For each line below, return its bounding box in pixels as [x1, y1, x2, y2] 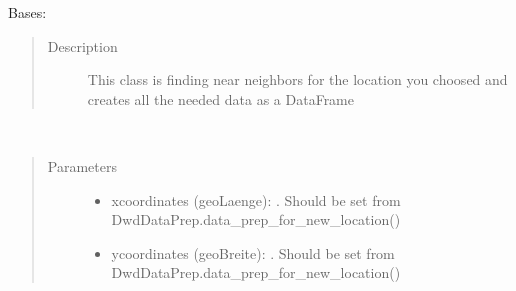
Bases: [8, 2, 47, 22]
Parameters [47, 155, 117, 176]
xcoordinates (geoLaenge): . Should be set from [111, 189, 401, 210]
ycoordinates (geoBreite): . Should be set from [111, 242, 395, 263]
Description [47, 35, 118, 56]
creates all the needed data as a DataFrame [87, 88, 354, 109]
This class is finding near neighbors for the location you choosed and [87, 69, 508, 90]
